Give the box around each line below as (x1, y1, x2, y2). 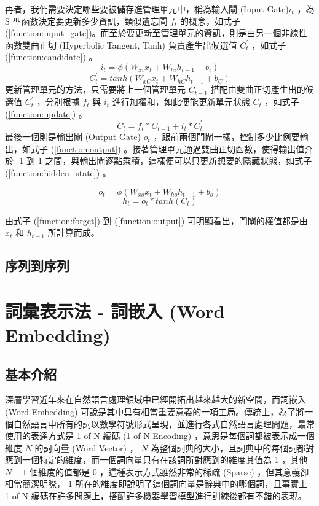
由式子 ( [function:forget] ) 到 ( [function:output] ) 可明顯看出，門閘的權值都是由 (5, 214, 308, 227)
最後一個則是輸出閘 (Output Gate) (5, 130, 141, 143)
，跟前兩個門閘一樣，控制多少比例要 (153, 130, 300, 143)
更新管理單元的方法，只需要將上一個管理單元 (5, 83, 186, 96)
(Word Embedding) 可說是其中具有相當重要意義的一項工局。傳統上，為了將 (5, 405, 305, 418)
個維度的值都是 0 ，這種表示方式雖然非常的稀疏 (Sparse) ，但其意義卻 (30, 465, 309, 478)
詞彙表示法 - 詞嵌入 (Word (5, 298, 225, 323)
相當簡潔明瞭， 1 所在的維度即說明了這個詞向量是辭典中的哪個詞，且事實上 (5, 477, 308, 490)
